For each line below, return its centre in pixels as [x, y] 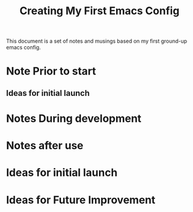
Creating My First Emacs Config [99, 11]
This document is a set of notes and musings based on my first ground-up [97, 41]
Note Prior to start [51, 71]
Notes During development [74, 118]
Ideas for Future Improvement [81, 200]
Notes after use [45, 146]
